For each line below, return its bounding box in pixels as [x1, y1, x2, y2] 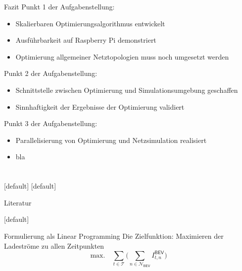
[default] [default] [4, 181, 56, 191]
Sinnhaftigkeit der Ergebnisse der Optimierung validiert [15, 101, 185, 112]
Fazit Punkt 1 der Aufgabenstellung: [4, 1, 115, 11]
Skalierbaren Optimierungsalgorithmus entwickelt [15, 18, 165, 28]
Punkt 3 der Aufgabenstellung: [4, 118, 97, 129]
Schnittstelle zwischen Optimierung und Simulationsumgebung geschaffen [15, 84, 238, 95]
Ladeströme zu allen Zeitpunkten [4, 240, 104, 251]
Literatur [4, 197, 32, 207]
